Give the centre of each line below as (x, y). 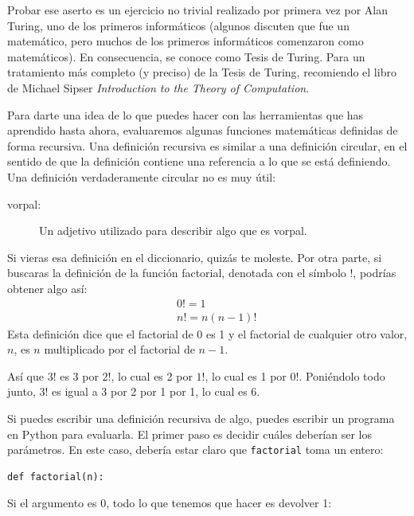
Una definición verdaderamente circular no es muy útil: (142, 176)
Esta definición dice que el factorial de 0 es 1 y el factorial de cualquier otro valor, (207, 333)
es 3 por (79, 375)
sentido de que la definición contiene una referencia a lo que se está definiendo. (199, 161)
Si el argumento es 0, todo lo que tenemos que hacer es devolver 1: (170, 503)
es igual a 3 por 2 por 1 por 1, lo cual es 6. (156, 391)
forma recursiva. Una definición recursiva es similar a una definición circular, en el (207, 145)
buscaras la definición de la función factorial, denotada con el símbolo (177, 273)
